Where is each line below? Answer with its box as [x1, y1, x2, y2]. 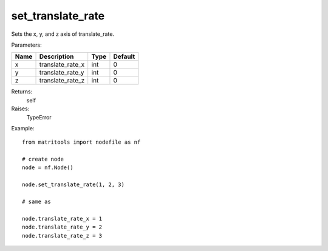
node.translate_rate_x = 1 [22, 215, 103, 222]
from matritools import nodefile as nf [22, 139, 141, 146]
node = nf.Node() [22, 164, 73, 171]
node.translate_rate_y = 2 [22, 224, 103, 230]
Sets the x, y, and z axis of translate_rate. [11, 30, 115, 38]
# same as [22, 198, 51, 206]
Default [113, 52, 135, 61]
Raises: [11, 105, 30, 112]
